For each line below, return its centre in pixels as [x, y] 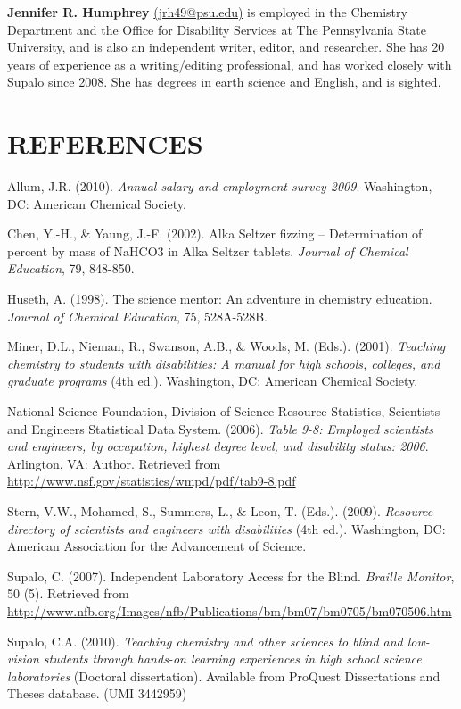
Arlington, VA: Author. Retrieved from [114, 463]
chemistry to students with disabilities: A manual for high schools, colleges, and [224, 363]
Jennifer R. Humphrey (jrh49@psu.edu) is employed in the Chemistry [207, 12]
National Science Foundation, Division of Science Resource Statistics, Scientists [224, 411]
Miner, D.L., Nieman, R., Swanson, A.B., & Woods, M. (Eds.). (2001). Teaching [226, 346]
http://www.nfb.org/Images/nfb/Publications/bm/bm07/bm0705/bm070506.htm [230, 610]
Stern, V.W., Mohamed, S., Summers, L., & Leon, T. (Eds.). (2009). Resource [220, 511]
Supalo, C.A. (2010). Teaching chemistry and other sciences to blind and [205, 641]
